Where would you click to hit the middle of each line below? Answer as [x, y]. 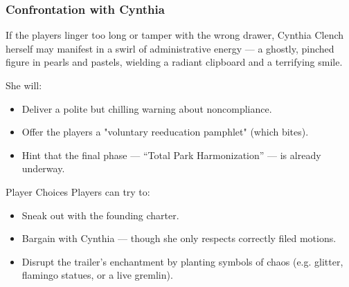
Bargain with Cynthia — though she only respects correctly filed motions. [179, 238]
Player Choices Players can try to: [78, 191]
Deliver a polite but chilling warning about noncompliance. [147, 108]
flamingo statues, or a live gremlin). [97, 275]
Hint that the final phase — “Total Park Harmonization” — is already [171, 155]
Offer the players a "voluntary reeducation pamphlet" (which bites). [165, 132]
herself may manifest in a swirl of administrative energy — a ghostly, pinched [170, 48]
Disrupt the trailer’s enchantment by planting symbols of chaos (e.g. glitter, [182, 261]
